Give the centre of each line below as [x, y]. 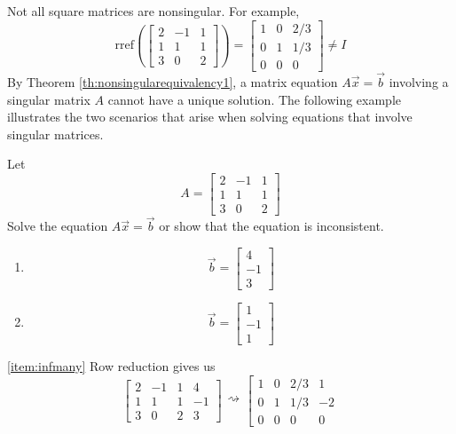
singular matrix [49, 99]
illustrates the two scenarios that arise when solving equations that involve [210, 117]
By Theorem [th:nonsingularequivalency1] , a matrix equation [173, 81]
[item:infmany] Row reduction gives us [111, 365]
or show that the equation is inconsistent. [271, 226]
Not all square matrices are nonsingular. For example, [153, 11]
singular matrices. [55, 134]
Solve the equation [58, 226]
